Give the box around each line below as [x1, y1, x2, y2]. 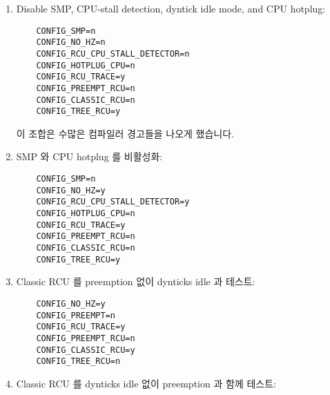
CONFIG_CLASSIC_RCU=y [36, 345, 135, 355]
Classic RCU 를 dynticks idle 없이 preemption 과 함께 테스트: [16, 376, 276, 390]
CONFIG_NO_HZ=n [36, 37, 106, 48]
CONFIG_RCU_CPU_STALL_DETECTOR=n [36, 48, 190, 59]
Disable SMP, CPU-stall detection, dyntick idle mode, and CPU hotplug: [16, 1, 326, 15]
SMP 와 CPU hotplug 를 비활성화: [16, 149, 163, 164]
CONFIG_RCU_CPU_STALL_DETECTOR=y [36, 197, 190, 207]
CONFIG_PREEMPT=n [36, 310, 115, 320]
